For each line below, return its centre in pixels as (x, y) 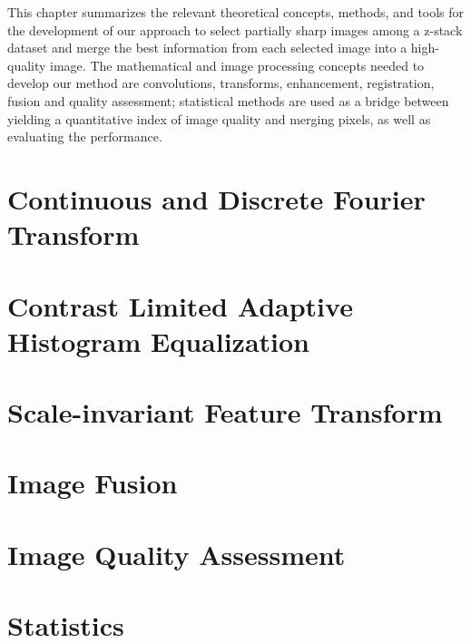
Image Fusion (93, 483)
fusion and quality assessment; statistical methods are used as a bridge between (228, 100)
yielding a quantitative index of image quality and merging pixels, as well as (219, 118)
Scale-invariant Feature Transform (225, 412)
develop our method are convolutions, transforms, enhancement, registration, (221, 83)
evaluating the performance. (85, 136)
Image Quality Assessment (177, 554)
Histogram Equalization (159, 341)
